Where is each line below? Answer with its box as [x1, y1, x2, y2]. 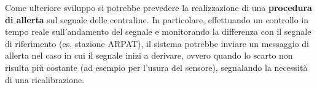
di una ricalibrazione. [5, 73, 85, 86]
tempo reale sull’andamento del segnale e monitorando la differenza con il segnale [5, 25, 311, 38]
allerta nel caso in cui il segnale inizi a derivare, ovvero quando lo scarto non [5, 49, 293, 62]
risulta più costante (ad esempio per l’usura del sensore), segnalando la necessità [5, 61, 308, 73]
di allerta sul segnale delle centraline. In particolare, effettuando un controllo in [5, 13, 309, 26]
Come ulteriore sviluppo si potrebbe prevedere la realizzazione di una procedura [5, 1, 312, 13]
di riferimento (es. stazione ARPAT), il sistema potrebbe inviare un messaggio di [5, 37, 309, 50]
